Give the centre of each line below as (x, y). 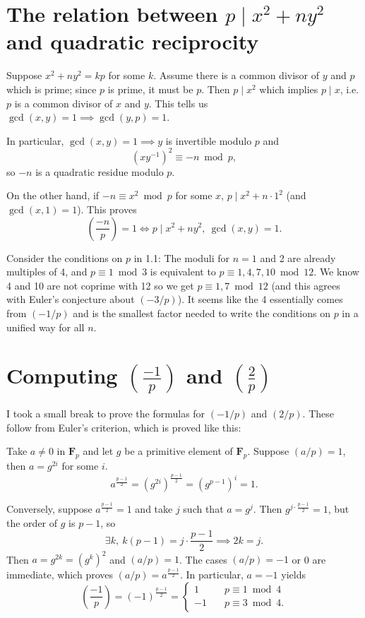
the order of (32, 522)
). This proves (107, 209)
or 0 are (309, 559)
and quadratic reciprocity (133, 41)
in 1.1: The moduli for (182, 257)
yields (293, 575)
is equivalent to (183, 272)
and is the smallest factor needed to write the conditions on (202, 313)
